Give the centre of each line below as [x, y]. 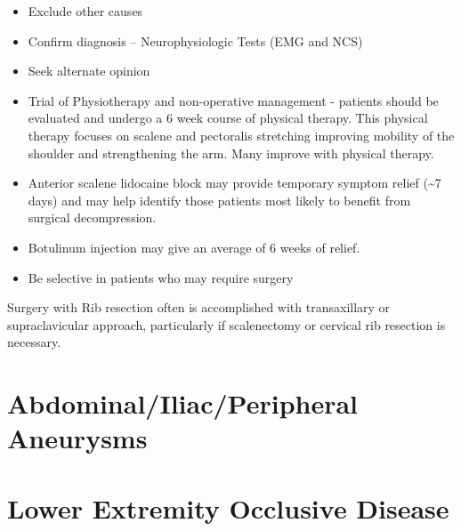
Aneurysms [77, 438]
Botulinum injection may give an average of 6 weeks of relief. [194, 247]
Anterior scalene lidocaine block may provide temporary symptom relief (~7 [235, 183]
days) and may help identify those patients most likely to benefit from [219, 200]
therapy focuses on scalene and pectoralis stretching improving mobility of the [241, 135]
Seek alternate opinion [89, 71]
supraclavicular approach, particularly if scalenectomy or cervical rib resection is [226, 324]
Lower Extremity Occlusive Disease [228, 507]
